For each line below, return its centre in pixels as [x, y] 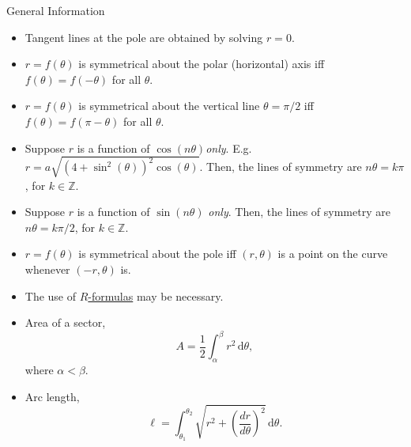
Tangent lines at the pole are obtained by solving [144, 37]
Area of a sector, [65, 322]
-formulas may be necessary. [156, 295]
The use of [51, 295]
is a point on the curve [333, 254]
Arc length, [52, 396]
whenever [47, 269]
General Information [56, 10]
